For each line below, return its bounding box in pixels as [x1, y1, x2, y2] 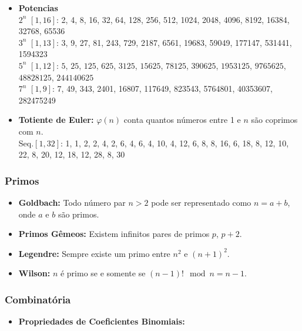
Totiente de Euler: [18, 113, 94, 126]
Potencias [18, 2, 58, 14]
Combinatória [5, 292, 71, 306]
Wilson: [18, 267, 51, 279]
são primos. [58, 208, 99, 220]
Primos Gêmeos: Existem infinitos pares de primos [18, 228, 210, 240]
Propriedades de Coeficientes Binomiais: [18, 315, 185, 327]
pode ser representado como [151, 196, 251, 208]
